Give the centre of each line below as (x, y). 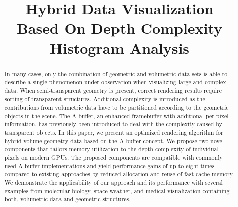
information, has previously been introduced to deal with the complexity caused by (113, 124)
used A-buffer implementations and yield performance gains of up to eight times (109, 166)
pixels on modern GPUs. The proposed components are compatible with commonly (113, 158)
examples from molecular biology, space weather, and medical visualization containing (117, 191)
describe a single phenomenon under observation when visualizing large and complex (115, 82)
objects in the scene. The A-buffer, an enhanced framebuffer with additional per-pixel (116, 115)
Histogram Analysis (120, 47)
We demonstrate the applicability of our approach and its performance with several (113, 183)
